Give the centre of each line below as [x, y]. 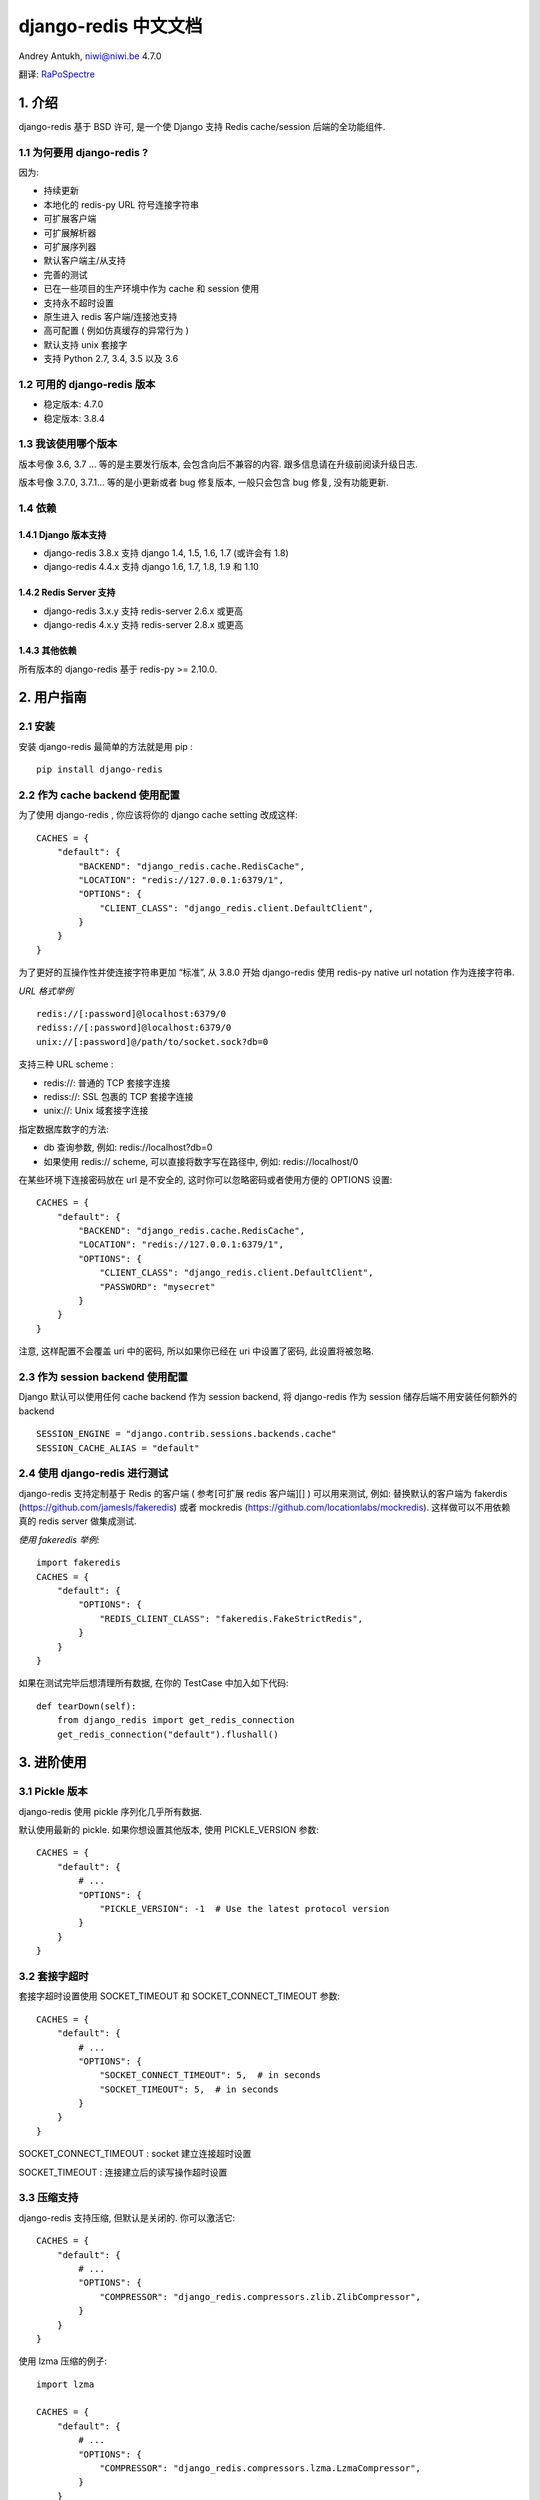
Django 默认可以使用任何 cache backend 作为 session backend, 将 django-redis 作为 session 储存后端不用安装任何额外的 [268, 1397]
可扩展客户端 [70, 219]
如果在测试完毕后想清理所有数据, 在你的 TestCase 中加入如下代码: [153, 1683]
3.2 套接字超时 [53, 1976]
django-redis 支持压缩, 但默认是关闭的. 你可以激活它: [126, 2217]
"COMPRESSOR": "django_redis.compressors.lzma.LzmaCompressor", [260, 2468]
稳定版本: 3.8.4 [74, 418]
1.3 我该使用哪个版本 [68, 444]
